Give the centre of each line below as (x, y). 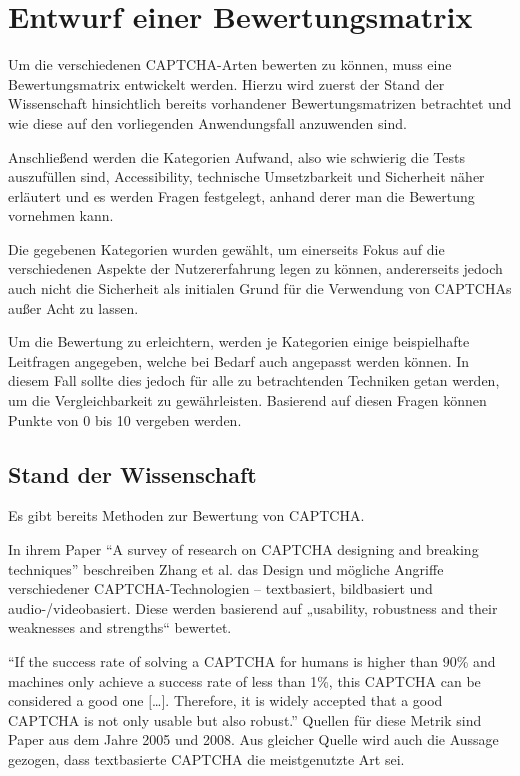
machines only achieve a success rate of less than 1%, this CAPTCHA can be (244, 680)
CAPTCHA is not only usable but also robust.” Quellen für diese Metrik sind (245, 719)
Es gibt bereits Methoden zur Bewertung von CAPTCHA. (186, 515)
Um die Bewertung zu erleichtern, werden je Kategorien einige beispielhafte (239, 341)
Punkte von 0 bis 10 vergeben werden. (125, 419)
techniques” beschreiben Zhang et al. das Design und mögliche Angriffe (226, 568)
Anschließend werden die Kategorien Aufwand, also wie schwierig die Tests (237, 156)
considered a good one (76, 700)
